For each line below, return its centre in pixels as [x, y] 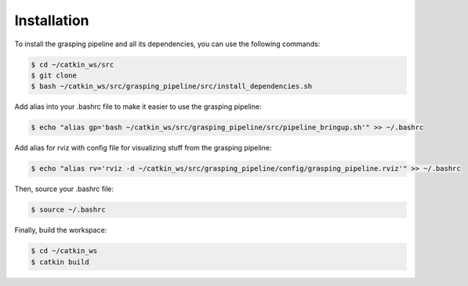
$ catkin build [60, 262]
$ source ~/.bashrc [68, 210]
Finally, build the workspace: [61, 230]
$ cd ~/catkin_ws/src [73, 64]
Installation [52, 20]
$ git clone [54, 75]
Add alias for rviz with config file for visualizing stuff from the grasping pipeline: [143, 148]
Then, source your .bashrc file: [64, 189]
